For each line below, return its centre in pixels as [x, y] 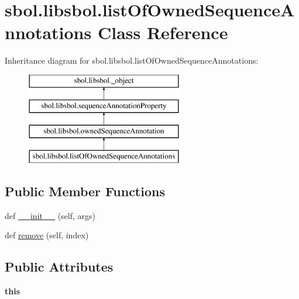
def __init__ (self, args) [50, 215]
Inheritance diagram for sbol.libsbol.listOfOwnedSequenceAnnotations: [132, 60]
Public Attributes [59, 267]
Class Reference [163, 32]
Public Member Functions [85, 191]
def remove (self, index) [47, 235]
